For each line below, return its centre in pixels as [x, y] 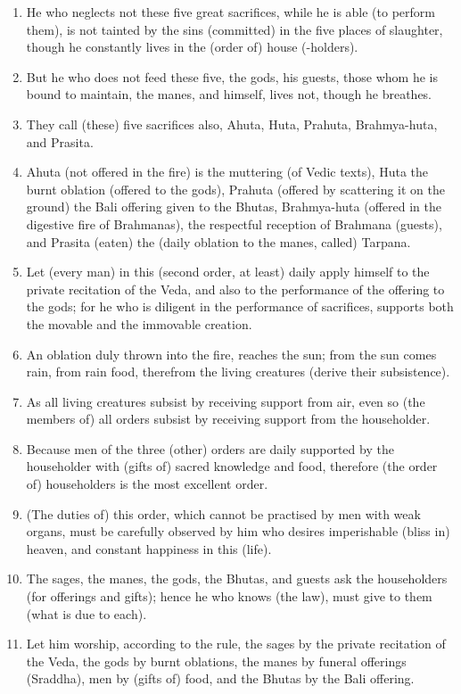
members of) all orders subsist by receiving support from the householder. [228, 419]
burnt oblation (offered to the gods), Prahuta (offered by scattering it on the [235, 189]
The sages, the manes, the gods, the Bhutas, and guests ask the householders [237, 578]
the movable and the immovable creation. [139, 323]
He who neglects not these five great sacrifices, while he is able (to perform [230, 12]
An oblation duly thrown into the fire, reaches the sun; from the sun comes [231, 354]
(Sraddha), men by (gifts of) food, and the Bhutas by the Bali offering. [220, 678]
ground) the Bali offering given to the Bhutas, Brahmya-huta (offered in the [234, 207]
